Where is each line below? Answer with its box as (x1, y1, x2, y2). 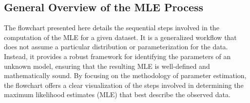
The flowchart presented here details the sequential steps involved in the (4, 22, 219, 33)
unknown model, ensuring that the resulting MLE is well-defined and (4, 61, 210, 71)
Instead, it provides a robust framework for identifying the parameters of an (4, 51, 231, 61)
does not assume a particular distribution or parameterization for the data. (4, 41, 228, 52)
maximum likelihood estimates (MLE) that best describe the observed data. (4, 89, 231, 100)
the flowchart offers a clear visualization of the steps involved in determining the (4, 80, 244, 90)
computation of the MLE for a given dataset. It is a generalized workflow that (4, 32, 237, 42)
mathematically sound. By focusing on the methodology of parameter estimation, (4, 70, 247, 81)
